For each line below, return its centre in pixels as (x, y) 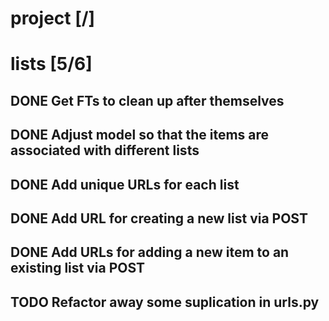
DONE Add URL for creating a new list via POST (159, 218)
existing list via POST (78, 268)
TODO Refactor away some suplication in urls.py (165, 302)
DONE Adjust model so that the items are (140, 135)
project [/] (53, 18)
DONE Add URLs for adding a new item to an (150, 252)
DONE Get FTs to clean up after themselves (147, 100)
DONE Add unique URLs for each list (125, 184)
